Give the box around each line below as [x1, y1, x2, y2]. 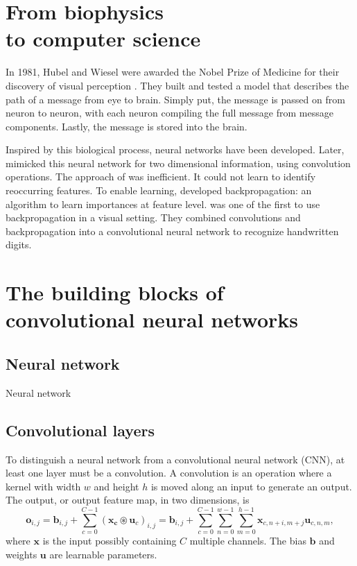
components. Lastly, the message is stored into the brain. [6, 119, 247, 133]
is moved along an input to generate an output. [150, 479, 352, 493]
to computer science [6, 24, 201, 53]
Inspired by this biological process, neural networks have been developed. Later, [6, 142, 345, 157]
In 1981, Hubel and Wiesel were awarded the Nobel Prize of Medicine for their [6, 65, 340, 79]
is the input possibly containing [42, 533, 177, 548]
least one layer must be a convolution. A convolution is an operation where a [6, 465, 332, 480]
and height [94, 479, 139, 493]
